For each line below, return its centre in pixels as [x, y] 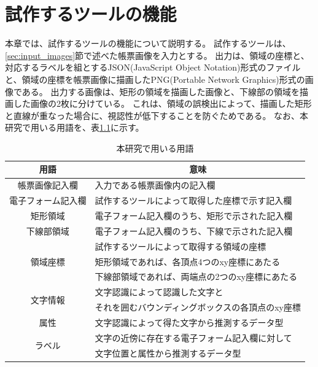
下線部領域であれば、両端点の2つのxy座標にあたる [196, 276]
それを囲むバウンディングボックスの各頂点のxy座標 [198, 307]
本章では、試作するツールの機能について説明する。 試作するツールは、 [148, 43]
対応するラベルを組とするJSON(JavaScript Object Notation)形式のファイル [153, 67]
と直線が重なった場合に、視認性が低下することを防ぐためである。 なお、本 [157, 115]
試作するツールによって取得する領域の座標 [180, 246]
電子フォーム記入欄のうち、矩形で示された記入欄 [194, 215]
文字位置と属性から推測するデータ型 [168, 353]
